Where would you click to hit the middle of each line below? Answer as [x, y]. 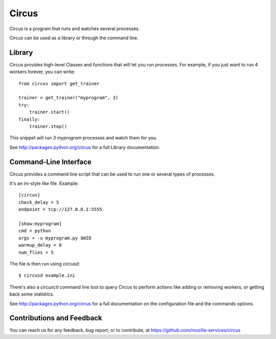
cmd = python [35, 231]
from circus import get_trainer [59, 83]
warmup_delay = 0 [40, 245]
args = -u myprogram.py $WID [55, 238]
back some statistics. [32, 294]
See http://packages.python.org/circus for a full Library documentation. [85, 147]
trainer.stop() [48, 126]
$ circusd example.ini [47, 275]
